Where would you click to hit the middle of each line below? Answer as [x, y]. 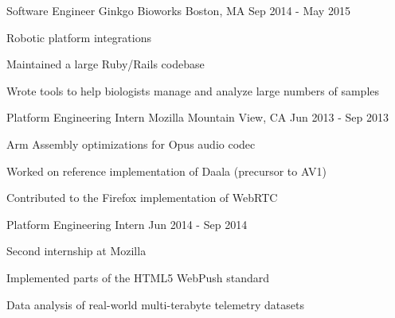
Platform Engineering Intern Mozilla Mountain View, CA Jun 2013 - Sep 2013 [197, 117]
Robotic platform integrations [79, 37]
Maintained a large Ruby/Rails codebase [106, 64]
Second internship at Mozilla [76, 251]
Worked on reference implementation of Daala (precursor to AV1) [166, 171]
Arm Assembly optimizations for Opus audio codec [131, 143]
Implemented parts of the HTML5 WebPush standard [138, 277]
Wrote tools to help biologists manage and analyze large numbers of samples [193, 90]
